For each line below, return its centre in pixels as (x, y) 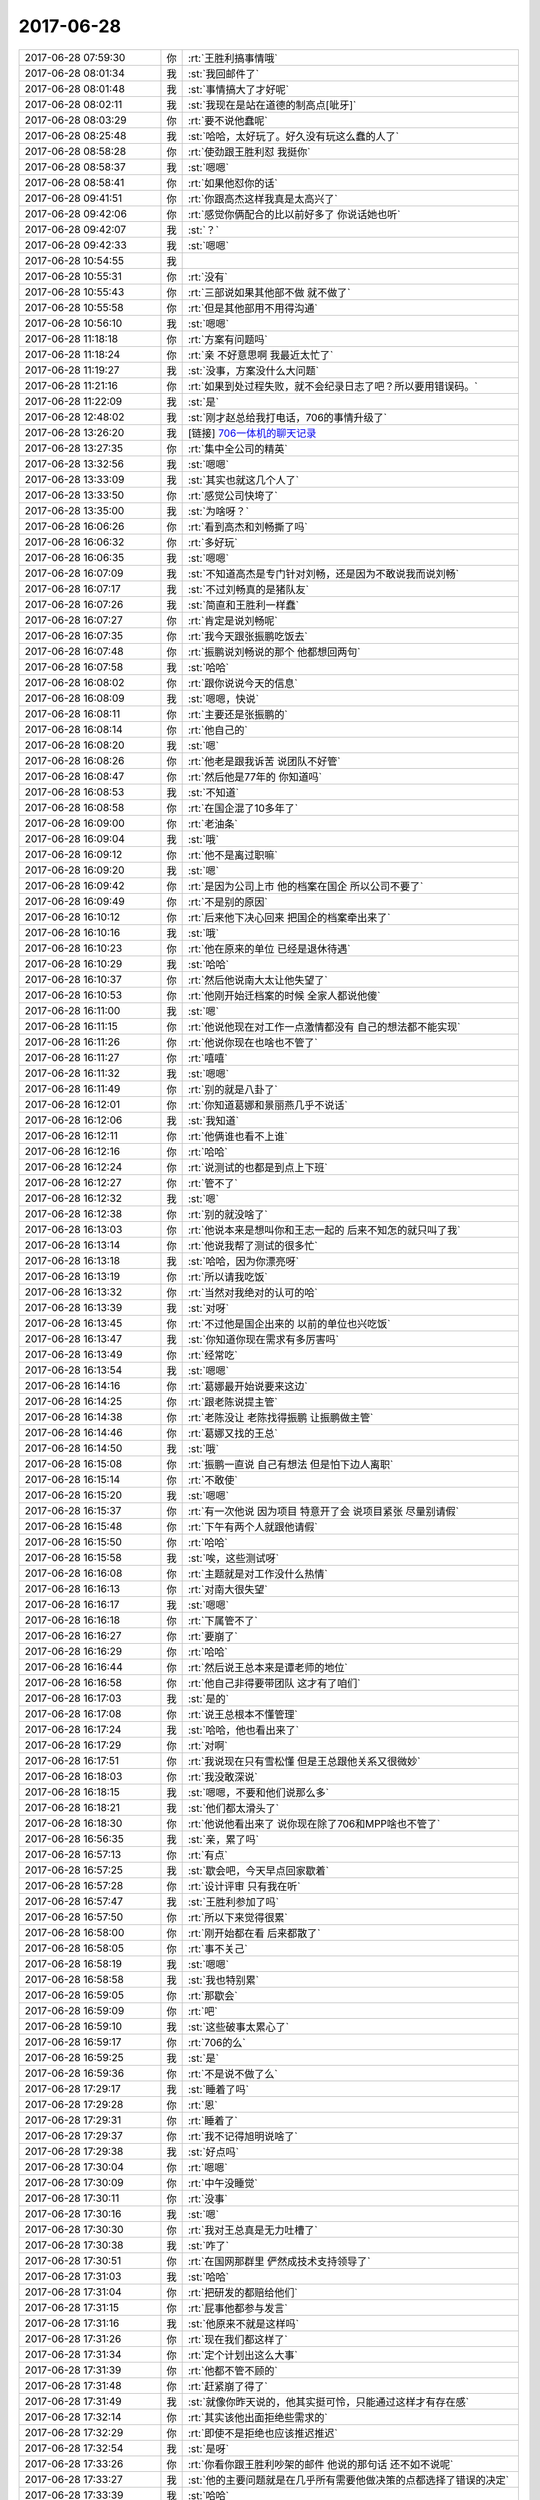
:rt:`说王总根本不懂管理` (243, 1714)
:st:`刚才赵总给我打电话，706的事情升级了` (287, 417)
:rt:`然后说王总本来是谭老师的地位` (268, 1667)
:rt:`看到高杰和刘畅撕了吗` (248, 527)
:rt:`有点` (208, 1855)
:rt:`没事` (208, 2198)
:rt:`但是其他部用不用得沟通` (253, 308)
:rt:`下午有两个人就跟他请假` (253, 1527)
